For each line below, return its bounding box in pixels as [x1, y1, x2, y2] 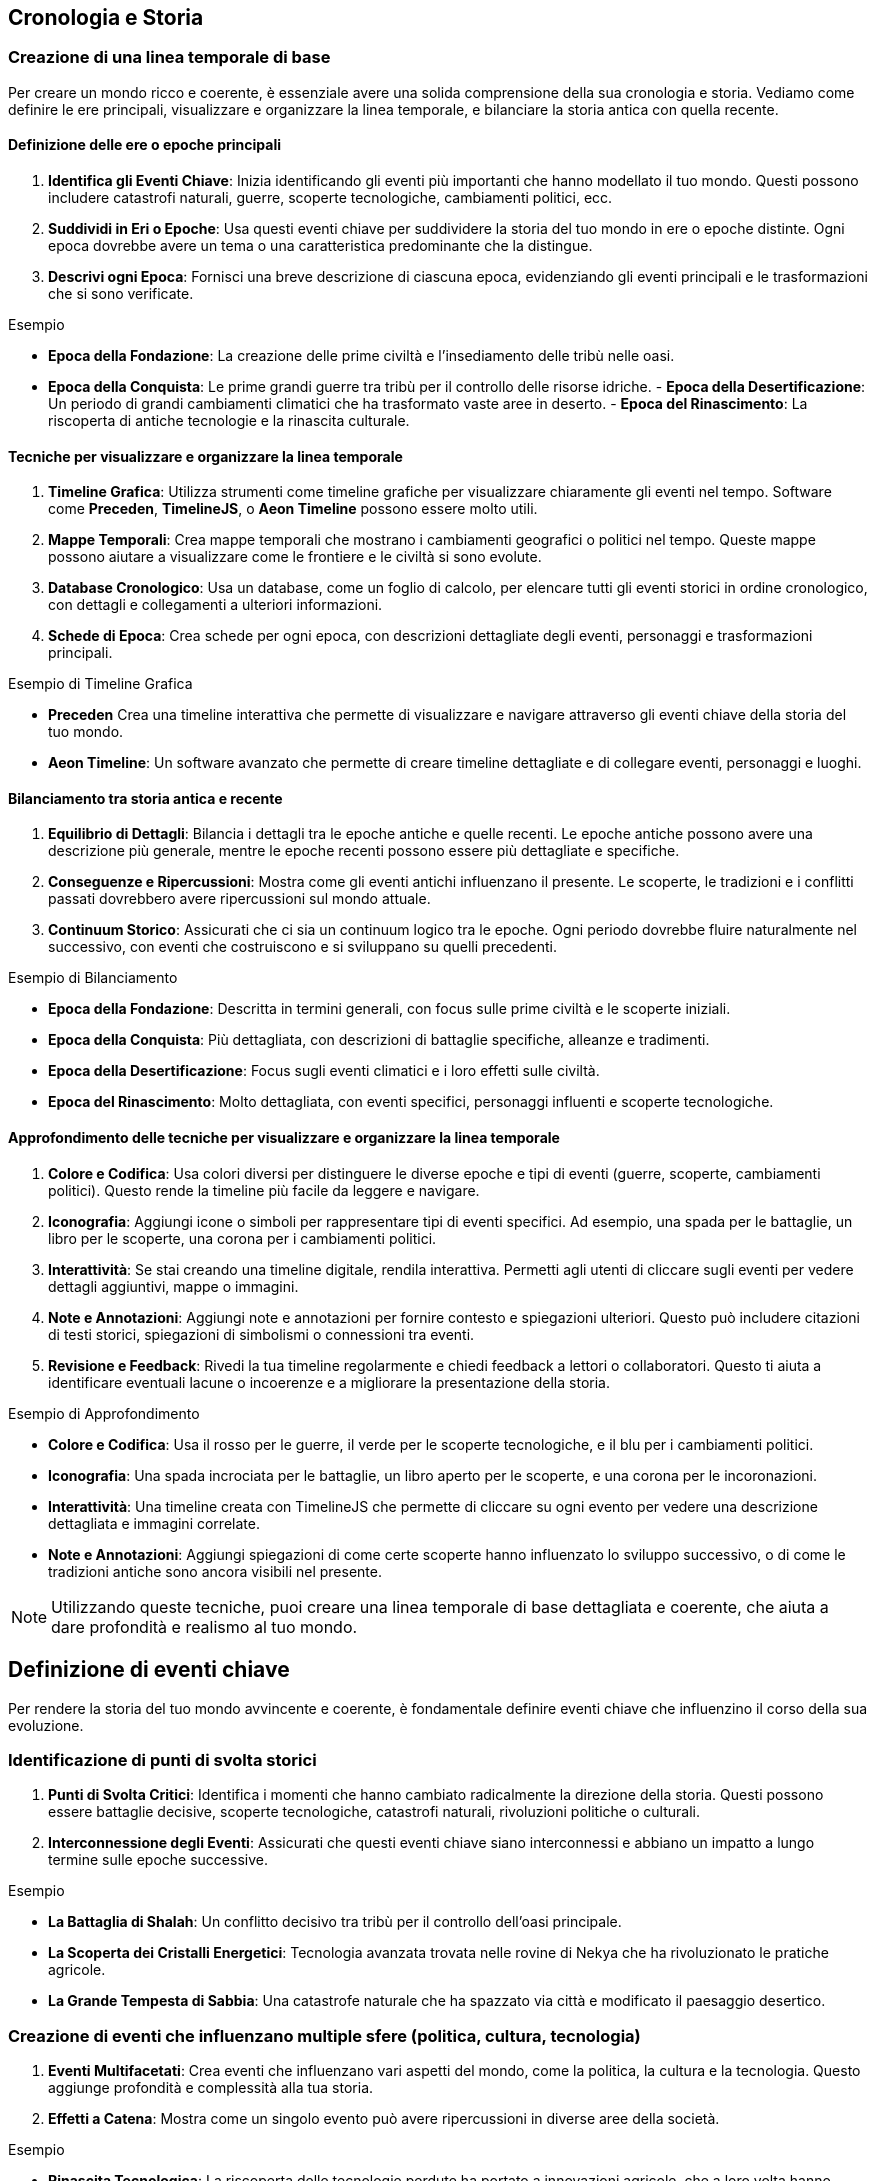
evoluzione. [8, 1716, 84, 1734]
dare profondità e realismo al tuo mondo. [51, 1616, 358, 1637]
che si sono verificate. [48, 285, 194, 303]
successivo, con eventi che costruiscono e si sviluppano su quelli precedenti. [48, 938, 557, 956]
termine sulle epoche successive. [48, 1851, 268, 1869]
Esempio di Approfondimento [8, 1404, 200, 1422]
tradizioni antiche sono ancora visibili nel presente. [48, 1562, 382, 1580]
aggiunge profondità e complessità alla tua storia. [48, 2079, 374, 2097]
